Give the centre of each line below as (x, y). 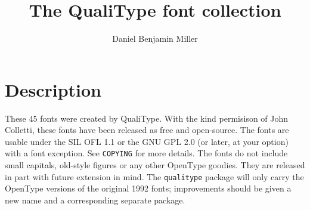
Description (53, 89)
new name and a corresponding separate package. (95, 200)
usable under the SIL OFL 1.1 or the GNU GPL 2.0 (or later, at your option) (147, 141)
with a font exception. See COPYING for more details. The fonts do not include (146, 153)
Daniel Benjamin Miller (155, 38)
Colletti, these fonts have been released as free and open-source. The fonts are (147, 130)
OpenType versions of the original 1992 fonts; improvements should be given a (148, 188)
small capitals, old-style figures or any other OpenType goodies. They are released (155, 165)
